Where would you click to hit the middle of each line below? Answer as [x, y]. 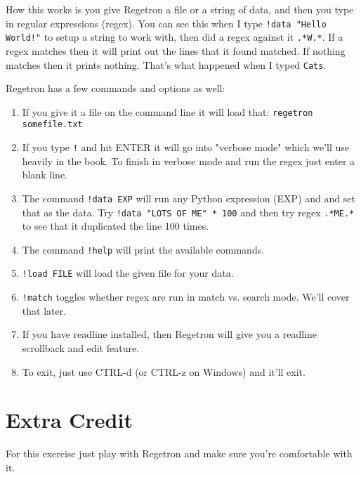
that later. [44, 310]
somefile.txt [52, 125]
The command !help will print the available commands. [143, 249]
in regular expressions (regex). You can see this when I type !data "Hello [166, 23]
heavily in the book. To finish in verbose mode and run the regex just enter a [189, 161]
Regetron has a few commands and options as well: [116, 88]
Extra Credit [69, 420]
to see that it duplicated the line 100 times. [116, 226]
